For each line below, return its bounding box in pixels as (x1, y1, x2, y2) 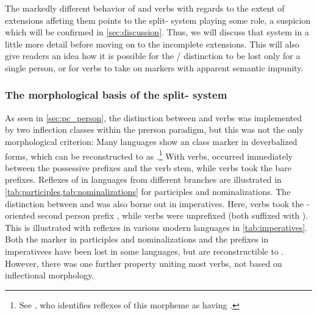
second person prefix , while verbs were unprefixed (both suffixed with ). (38, 209, 308, 222)
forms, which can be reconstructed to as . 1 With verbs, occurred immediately (5, 147, 293, 162)
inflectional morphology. (5, 269, 94, 281)
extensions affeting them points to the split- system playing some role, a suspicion (5, 13, 311, 26)
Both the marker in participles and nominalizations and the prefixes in (5, 233, 269, 246)
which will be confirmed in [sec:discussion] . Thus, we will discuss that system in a (5, 26, 309, 38)
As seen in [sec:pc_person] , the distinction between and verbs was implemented (5, 111, 302, 124)
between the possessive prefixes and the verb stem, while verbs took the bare (5, 161, 292, 174)
